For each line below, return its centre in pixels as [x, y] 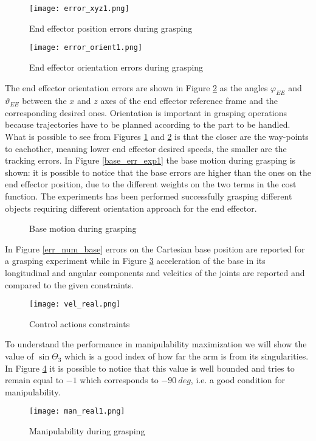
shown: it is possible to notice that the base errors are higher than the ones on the [158, 172]
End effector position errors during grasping [111, 28]
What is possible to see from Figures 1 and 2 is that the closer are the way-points [157, 137]
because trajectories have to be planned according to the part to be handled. [148, 124]
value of [19, 356]
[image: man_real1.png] [77, 411]
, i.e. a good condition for [238, 380]
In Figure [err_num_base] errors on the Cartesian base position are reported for [155, 248]
